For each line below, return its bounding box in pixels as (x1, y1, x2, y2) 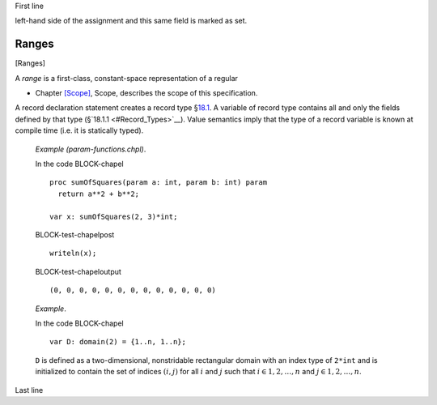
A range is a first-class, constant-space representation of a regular (15, 73, 239, 83)
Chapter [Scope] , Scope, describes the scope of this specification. (35, 88, 258, 98)
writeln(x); (49, 249, 97, 258)
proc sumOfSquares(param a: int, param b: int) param (49, 178, 267, 187)
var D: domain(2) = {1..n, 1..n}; (49, 337, 186, 347)
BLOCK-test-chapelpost (35, 229, 115, 239)
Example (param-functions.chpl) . (35, 144, 146, 154)
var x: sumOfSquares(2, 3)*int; (49, 211, 178, 221)
